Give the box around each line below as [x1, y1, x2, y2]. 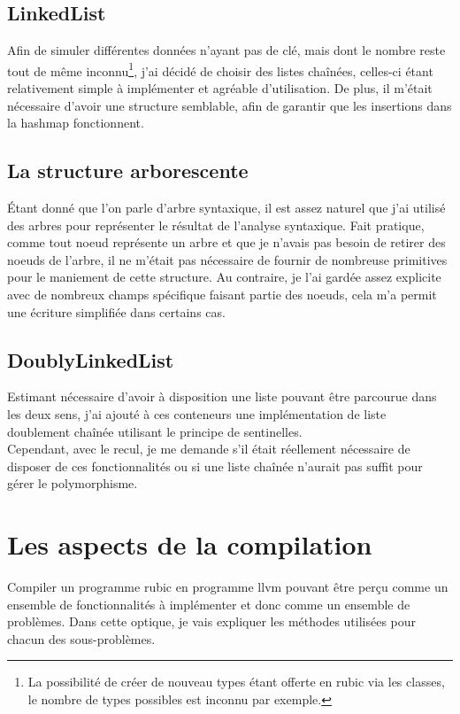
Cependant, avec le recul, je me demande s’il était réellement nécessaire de [7, 439, 410, 458]
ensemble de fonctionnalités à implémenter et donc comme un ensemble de [7, 594, 410, 613]
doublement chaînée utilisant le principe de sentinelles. [7, 422, 303, 440]
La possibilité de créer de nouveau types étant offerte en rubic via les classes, [27, 672, 445, 691]
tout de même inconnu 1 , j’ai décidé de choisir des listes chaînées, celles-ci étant [7, 58, 433, 80]
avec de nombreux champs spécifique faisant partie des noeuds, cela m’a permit [7, 285, 437, 303]
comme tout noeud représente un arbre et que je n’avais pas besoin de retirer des [7, 233, 446, 252]
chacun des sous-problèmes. [7, 629, 156, 648]
